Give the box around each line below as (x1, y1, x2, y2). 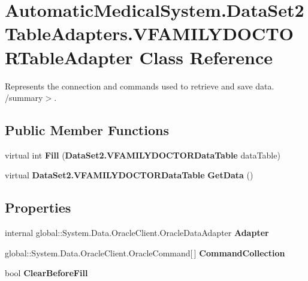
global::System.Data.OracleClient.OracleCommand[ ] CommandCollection (5, 246, 285, 259)
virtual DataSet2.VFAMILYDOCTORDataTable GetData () (5, 169, 253, 181)
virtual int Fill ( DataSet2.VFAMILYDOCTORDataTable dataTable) (5, 148, 280, 161)
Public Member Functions (5, 121, 169, 139)
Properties (5, 198, 71, 217)
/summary (5, 91, 43, 104)
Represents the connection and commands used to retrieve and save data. (5, 79, 274, 92)
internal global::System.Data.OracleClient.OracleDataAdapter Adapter (5, 226, 269, 239)
